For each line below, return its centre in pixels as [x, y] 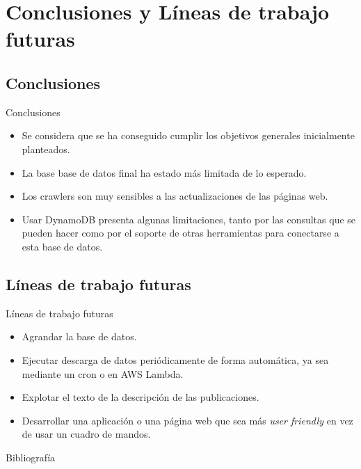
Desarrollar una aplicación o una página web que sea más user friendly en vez [187, 420]
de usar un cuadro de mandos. [86, 434]
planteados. [46, 149]
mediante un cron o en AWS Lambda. [103, 373]
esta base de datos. [62, 246]
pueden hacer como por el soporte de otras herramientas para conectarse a [180, 233]
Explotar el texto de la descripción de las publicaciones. [141, 397]
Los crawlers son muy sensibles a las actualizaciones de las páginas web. [175, 196]
